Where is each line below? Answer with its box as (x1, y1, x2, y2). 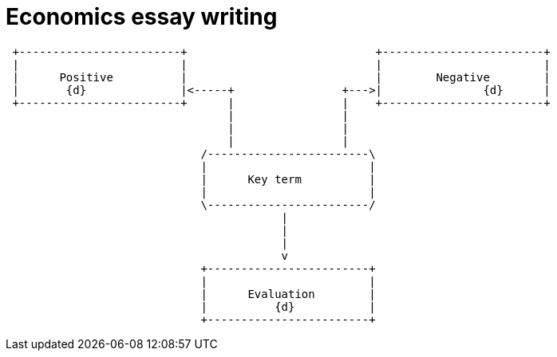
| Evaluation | (200, 287, 376, 300)
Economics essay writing (6, 3, 278, 30)
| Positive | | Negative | (12, 70, 551, 84)
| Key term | (200, 172, 376, 186)
